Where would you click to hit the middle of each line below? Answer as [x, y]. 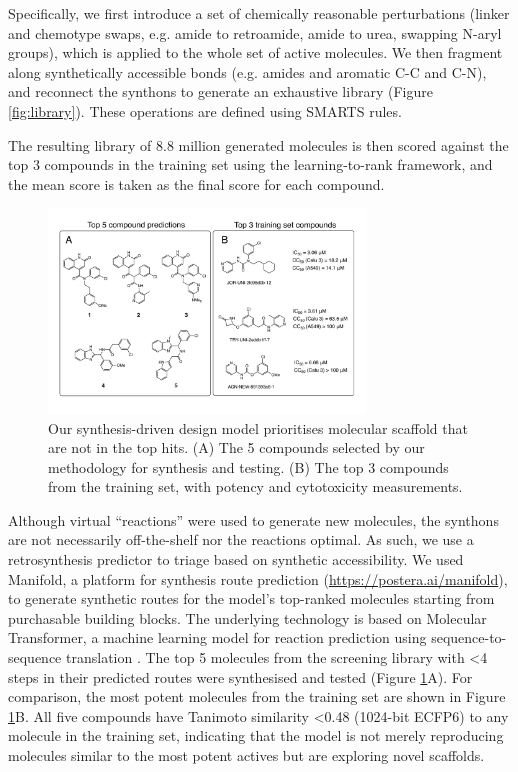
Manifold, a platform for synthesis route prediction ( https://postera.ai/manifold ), [258, 578]
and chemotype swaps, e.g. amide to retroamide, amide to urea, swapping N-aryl [255, 32]
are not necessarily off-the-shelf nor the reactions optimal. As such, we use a [241, 539]
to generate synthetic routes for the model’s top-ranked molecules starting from [251, 598]
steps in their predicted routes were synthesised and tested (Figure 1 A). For [240, 676]
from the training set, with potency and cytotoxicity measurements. [255, 486]
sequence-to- [469, 637]
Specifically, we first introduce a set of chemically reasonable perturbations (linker [259, 13]
